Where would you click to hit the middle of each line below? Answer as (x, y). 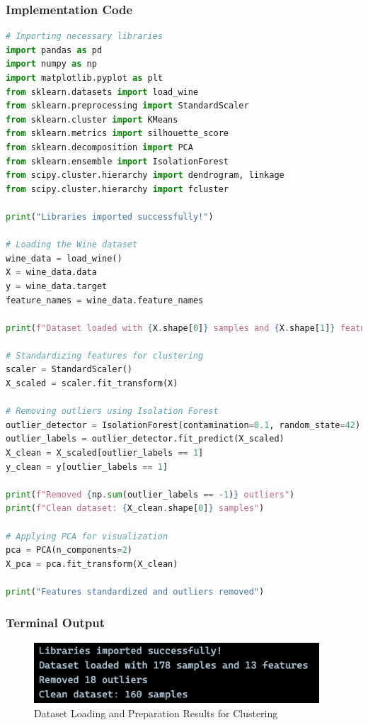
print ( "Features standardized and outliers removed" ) (135, 591)
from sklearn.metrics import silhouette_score (117, 134)
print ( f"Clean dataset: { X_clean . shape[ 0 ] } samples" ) (135, 508)
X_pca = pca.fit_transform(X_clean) (92, 564)
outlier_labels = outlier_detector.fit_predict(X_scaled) (145, 439)
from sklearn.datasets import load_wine (102, 92)
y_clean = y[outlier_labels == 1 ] (87, 467)
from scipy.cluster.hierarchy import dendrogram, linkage (145, 175)
